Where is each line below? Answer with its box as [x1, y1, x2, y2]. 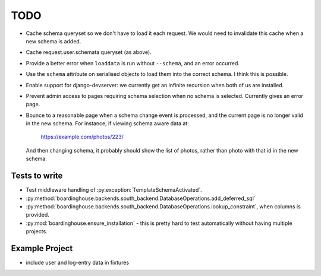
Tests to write [11, 171, 63, 181]
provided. [26, 211, 50, 218]
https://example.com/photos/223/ [40, 134, 124, 141]
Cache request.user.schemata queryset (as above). [26, 49, 152, 56]
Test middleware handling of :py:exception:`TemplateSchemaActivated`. [26, 186, 202, 193]
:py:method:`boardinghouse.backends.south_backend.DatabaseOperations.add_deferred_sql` [26, 195, 256, 202]
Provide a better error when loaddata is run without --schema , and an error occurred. [26, 59, 240, 66]
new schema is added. [26, 37, 81, 45]
